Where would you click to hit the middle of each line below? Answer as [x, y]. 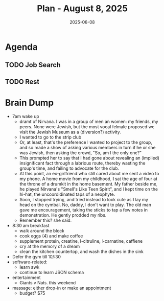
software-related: [30, 262]
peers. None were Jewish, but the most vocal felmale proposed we [87, 127]
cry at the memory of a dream [49, 246]
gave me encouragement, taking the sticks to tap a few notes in [83, 210]
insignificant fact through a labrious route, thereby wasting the [82, 163]
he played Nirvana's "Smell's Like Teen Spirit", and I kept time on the [89, 189]
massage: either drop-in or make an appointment [61, 288]
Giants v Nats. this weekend [47, 282]
